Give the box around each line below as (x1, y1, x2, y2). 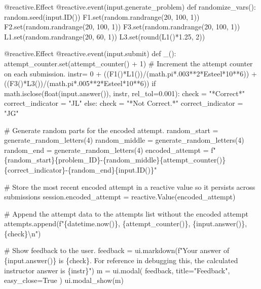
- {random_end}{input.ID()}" (65, 164, 157, 175)
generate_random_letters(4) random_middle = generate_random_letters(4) (4, 135, 244, 145)
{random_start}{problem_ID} (4, 154, 101, 165)
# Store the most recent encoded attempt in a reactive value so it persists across (4, 181, 255, 192)
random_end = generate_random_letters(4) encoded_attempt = (4, 144, 209, 155)
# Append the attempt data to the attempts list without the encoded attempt (4, 208, 248, 219)
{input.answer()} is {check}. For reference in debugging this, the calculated (4, 255, 238, 266)
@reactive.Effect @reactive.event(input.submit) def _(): (4, 48, 176, 59)
